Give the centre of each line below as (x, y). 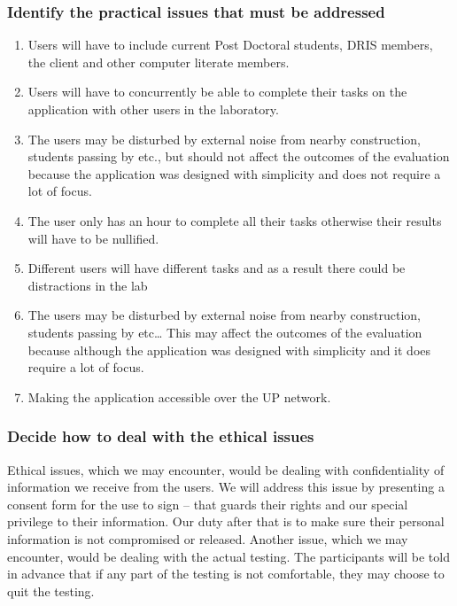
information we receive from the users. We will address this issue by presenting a (226, 487)
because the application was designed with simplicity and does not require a (234, 173)
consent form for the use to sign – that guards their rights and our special (208, 504)
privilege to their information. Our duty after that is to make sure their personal (226, 521)
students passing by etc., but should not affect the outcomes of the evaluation (239, 156)
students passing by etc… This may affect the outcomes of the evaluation (225, 332)
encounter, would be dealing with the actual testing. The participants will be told (228, 556)
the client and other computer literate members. (159, 62)
